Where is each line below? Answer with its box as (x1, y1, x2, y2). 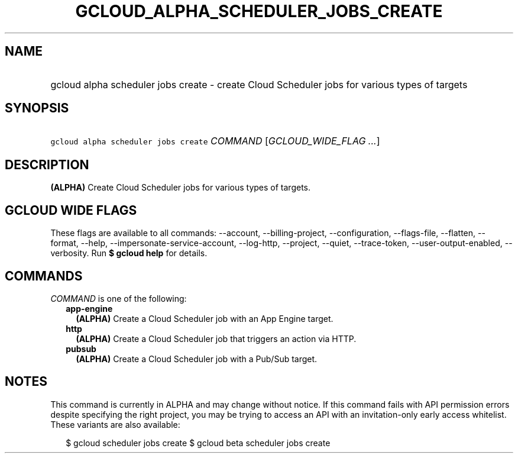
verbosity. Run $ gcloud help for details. (50, 248, 208, 259)
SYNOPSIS (5, 101, 69, 116)
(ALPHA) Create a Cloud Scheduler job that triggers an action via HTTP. (76, 333, 357, 344)
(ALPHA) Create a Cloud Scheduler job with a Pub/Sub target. (76, 353, 318, 364)
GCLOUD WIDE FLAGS (5, 202, 137, 218)
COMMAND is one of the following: (50, 293, 187, 304)
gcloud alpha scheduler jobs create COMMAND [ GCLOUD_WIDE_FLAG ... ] (50, 135, 380, 147)
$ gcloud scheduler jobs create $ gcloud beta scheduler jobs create (66, 437, 331, 448)
